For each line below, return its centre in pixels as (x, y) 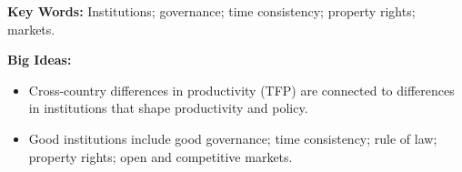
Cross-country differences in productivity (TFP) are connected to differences (241, 90)
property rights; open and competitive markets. (161, 156)
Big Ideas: (40, 60)
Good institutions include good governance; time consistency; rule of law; (233, 138)
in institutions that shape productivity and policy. (168, 108)
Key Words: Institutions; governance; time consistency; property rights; (211, 11)
